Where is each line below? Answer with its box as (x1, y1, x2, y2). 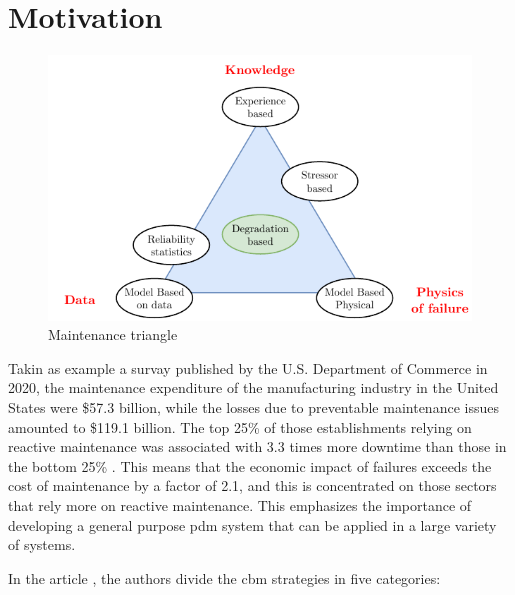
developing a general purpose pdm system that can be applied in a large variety (8, 514, 497, 535)
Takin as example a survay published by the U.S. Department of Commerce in (8, 357, 488, 378)
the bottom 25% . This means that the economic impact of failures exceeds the (8, 455, 492, 476)
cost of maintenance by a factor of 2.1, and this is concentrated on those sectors (8, 475, 497, 496)
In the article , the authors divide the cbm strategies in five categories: (8, 567, 441, 588)
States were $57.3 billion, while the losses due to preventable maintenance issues (8, 397, 499, 418)
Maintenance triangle (48, 324, 178, 345)
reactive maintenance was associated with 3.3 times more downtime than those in (8, 436, 507, 457)
